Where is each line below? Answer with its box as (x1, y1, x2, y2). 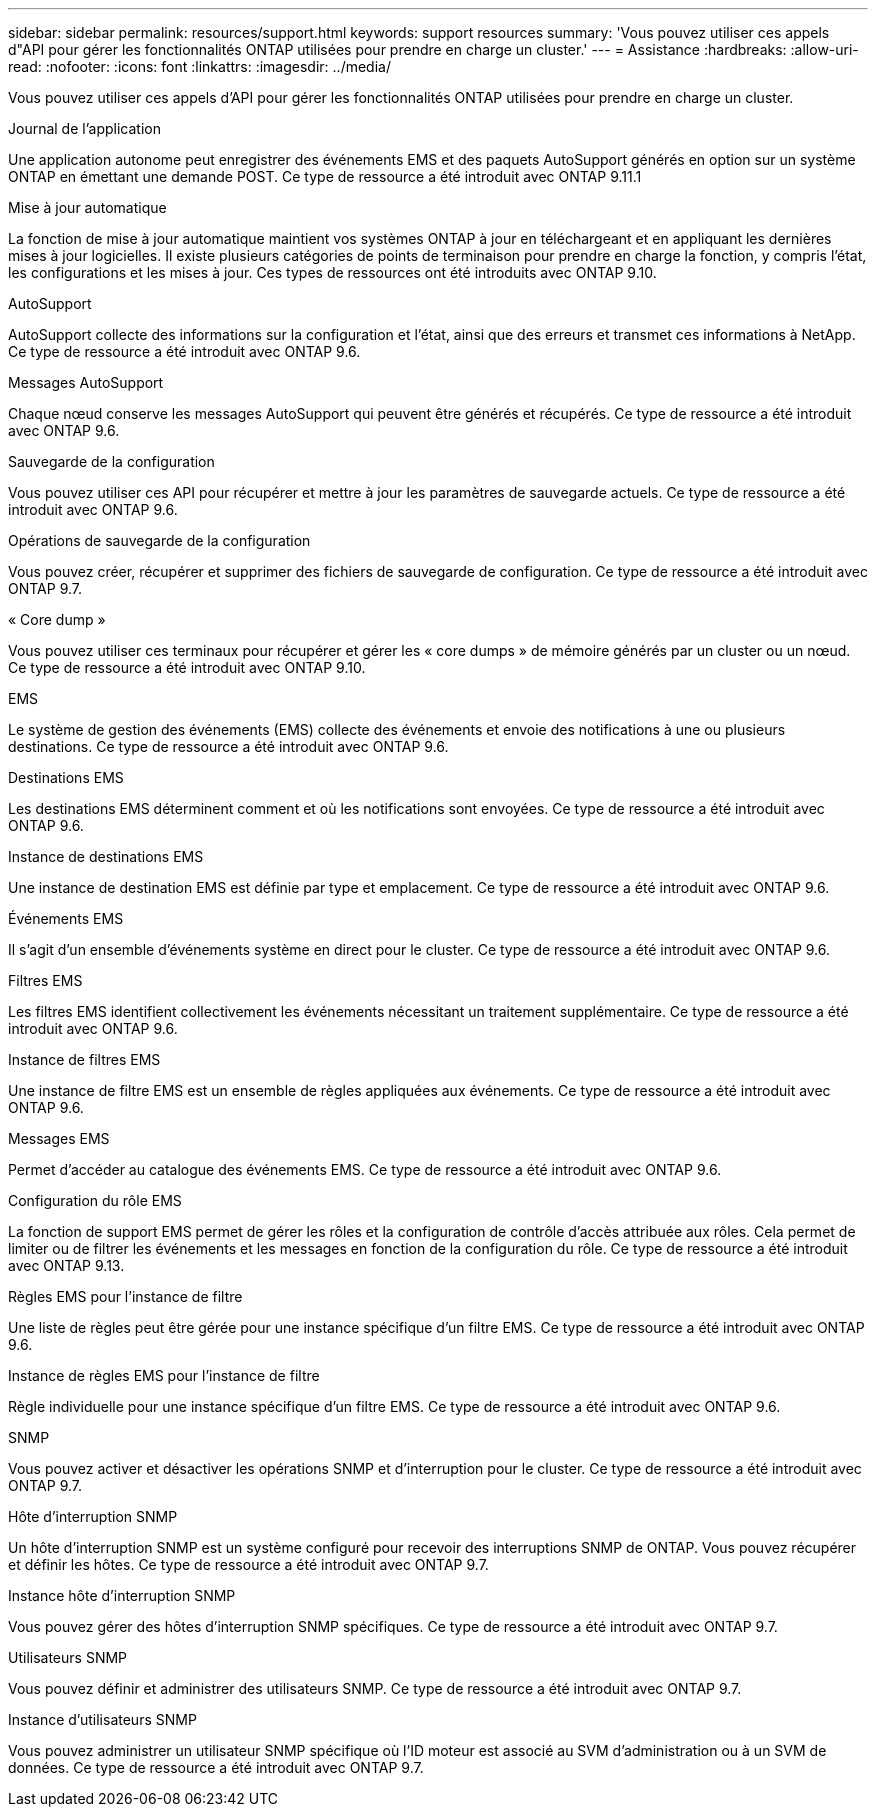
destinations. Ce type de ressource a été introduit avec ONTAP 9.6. (8, 738, 449, 755)
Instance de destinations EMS (8, 848, 204, 865)
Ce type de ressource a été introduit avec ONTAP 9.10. (8, 659, 366, 676)
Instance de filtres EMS (8, 1051, 161, 1068)
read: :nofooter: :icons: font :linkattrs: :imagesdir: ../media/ (8, 58, 391, 75)
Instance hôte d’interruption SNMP (8, 1587, 236, 1604)
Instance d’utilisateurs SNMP (8, 1711, 197, 1728)
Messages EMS (8, 1130, 110, 1147)
